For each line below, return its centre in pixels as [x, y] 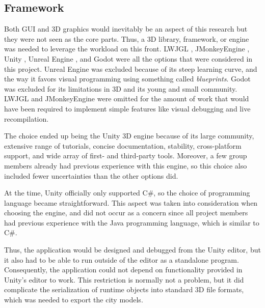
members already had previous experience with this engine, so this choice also [126, 165]
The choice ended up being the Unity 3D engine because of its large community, [129, 136]
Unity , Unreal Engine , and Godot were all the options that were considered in [128, 58]
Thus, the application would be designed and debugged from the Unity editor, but [132, 250]
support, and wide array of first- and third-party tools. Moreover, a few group [126, 156]
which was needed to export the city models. [74, 300]
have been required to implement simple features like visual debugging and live [127, 108]
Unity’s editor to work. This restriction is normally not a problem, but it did [124, 279]
